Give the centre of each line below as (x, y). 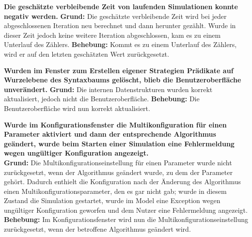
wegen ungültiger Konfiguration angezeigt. (76, 153)
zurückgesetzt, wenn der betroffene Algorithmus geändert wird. (97, 229)
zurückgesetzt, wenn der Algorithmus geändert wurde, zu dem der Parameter (118, 172)
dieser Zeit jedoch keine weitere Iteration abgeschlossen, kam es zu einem (112, 35)
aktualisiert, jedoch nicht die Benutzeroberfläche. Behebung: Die (102, 99)
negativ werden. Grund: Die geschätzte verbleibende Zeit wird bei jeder (115, 16)
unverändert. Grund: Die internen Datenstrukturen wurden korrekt (108, 89)
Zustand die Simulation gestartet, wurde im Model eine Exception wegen (112, 200)
